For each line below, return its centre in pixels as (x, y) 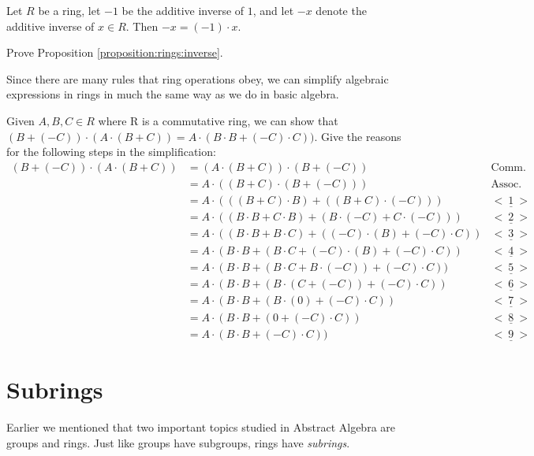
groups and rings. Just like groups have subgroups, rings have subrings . (178, 442)
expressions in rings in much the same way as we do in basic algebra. (173, 94)
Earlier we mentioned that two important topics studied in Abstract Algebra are (201, 427)
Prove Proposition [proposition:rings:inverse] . (115, 52)
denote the (341, 10)
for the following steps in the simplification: (111, 152)
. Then (142, 26)
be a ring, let (69, 10)
